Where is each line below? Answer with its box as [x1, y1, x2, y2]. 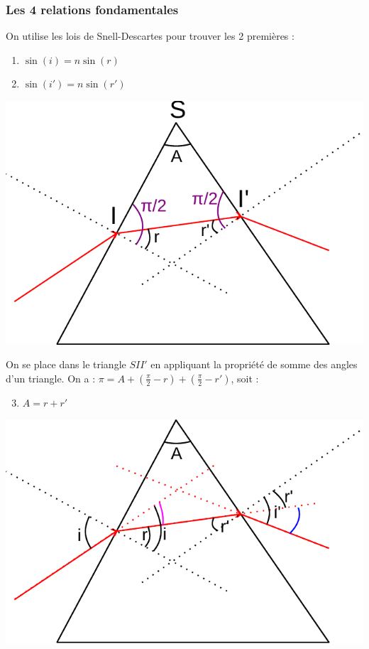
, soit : [231, 370, 259, 385]
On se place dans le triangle [6, 357, 126, 372]
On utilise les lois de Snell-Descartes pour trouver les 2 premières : [6, 28, 294, 43]
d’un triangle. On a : [6, 370, 96, 385]
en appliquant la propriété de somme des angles [150, 357, 358, 372]
